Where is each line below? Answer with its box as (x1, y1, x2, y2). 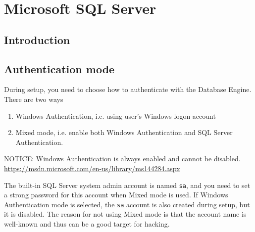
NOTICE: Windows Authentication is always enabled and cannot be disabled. (4, 153, 241, 164)
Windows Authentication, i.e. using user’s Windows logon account (15, 110, 216, 121)
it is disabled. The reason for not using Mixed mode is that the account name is (4, 209, 247, 219)
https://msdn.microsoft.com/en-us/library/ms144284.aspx (4, 163, 180, 173)
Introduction (4, 32, 70, 47)
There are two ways (4, 93, 63, 104)
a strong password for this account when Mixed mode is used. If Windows (4, 189, 228, 200)
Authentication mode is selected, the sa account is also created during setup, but (4, 199, 250, 209)
